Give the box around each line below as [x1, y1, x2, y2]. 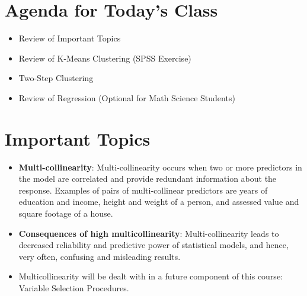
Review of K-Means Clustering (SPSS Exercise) [18, 52, 191, 64]
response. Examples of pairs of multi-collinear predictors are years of [18, 184, 268, 196]
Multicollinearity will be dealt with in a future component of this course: [18, 270, 283, 282]
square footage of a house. [18, 207, 113, 219]
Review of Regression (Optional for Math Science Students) [18, 91, 235, 104]
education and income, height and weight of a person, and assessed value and [18, 195, 299, 208]
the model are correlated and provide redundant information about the [18, 172, 277, 185]
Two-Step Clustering [18, 72, 94, 84]
